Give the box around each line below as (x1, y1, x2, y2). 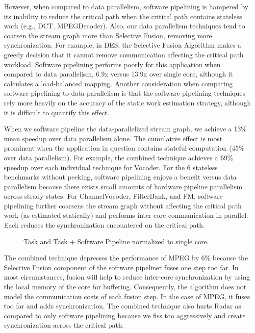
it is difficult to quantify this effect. (4, 107, 110, 117)
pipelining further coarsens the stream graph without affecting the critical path (4, 200, 242, 210)
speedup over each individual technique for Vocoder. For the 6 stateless (4, 162, 218, 172)
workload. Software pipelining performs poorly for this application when (4, 59, 221, 69)
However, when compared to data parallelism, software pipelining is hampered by (4, 1, 249, 11)
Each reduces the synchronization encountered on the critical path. (4, 220, 205, 230)
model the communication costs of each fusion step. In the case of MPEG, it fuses (4, 291, 250, 301)
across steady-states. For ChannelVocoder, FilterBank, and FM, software (4, 191, 223, 201)
